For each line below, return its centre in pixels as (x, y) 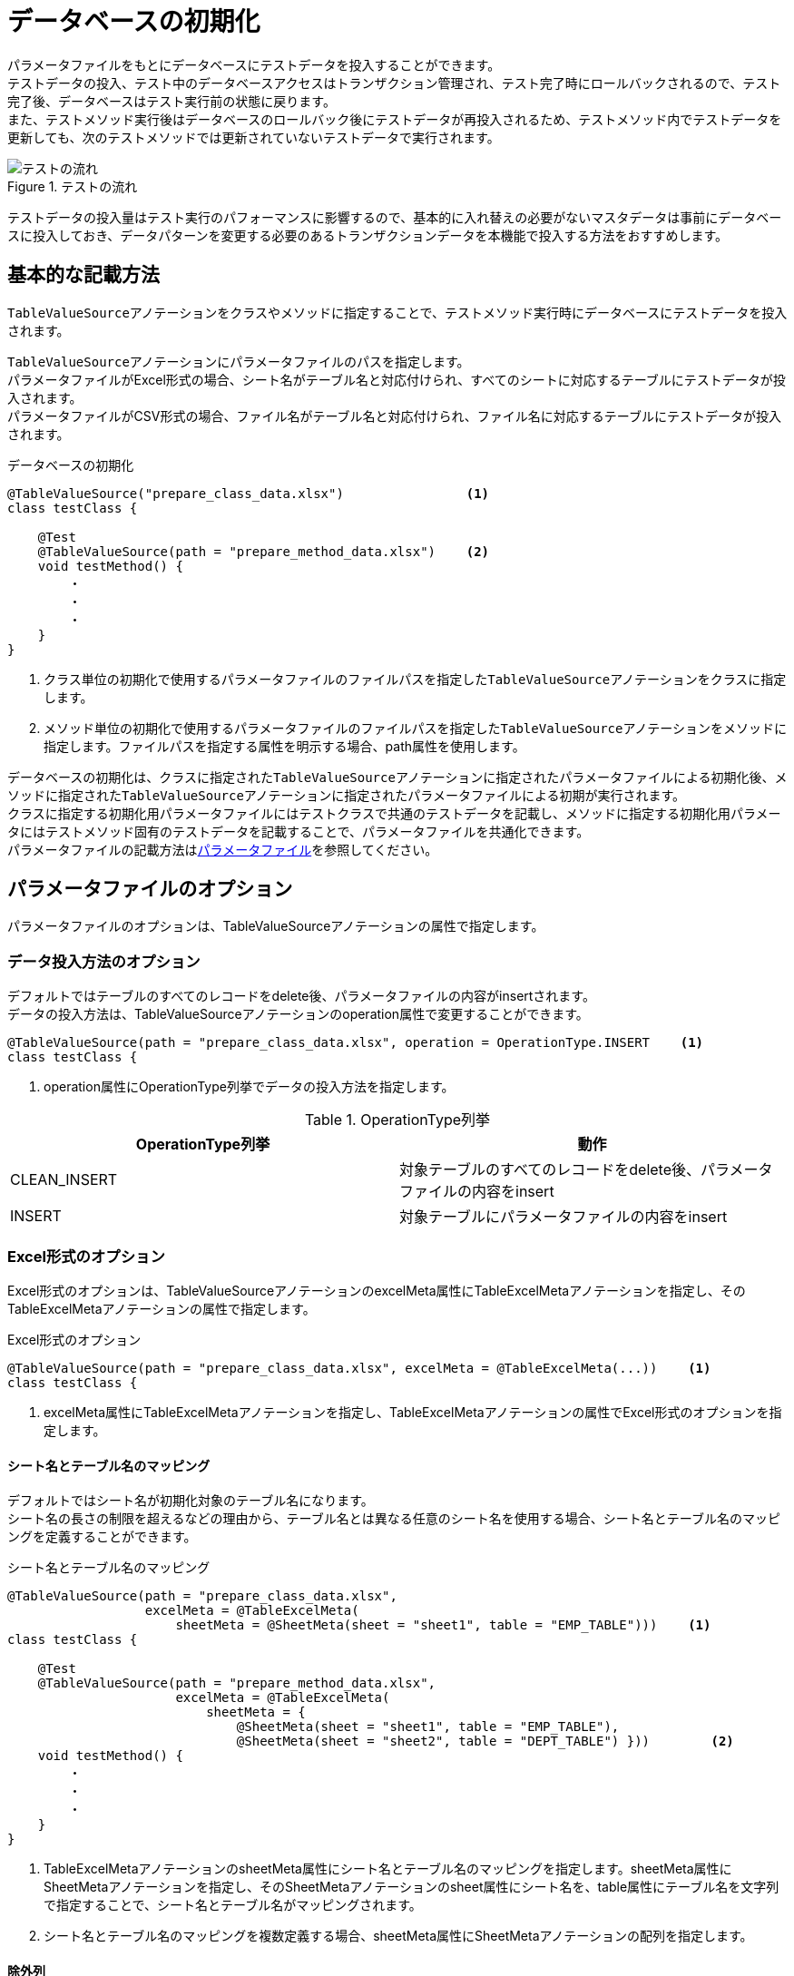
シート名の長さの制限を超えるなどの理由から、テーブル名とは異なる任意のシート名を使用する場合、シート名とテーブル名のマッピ (394, 1519)
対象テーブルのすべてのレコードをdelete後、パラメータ (586, 1170)
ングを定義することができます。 (102, 1537)
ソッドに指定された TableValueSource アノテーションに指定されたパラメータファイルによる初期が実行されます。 (347, 795)
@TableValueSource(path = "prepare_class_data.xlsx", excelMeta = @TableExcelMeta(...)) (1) (359, 1368)
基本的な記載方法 (83, 275)
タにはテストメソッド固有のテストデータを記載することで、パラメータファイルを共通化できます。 (299, 831)
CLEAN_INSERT (64, 1180)
